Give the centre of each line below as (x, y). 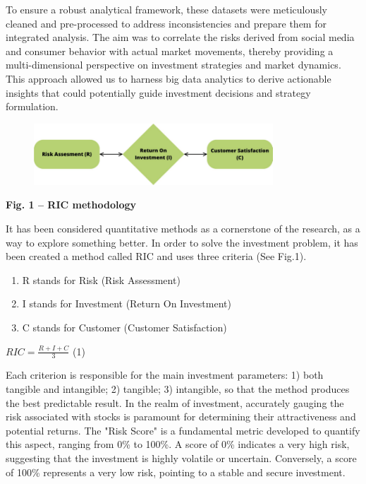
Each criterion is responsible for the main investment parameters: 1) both (165, 375)
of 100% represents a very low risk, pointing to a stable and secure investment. (176, 472)
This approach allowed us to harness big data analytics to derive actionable (169, 78)
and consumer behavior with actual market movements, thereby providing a (170, 51)
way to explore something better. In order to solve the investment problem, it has (182, 242)
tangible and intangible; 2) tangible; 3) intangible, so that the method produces (178, 389)
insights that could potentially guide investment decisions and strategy (158, 92)
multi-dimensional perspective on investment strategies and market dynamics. (173, 65)
